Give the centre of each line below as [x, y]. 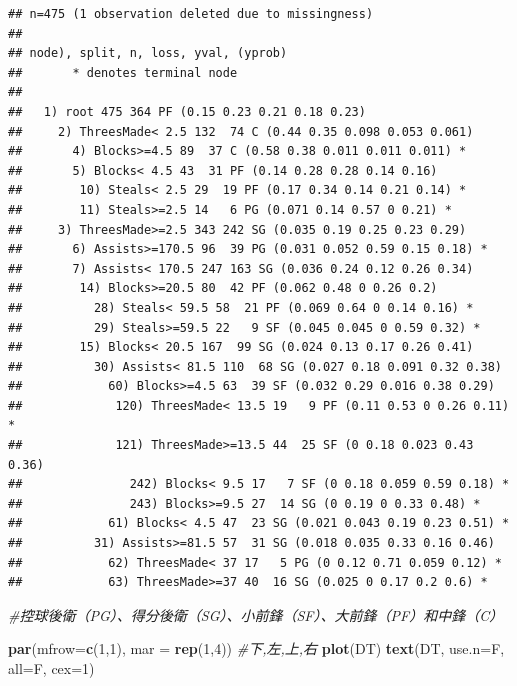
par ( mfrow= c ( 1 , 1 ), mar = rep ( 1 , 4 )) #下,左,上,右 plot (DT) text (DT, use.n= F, [256, 648]
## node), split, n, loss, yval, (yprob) [148, 53]
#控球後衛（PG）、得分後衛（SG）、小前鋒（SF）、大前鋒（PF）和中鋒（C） [256, 614]
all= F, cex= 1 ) [51, 668]
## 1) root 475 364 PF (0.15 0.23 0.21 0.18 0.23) [187, 111]
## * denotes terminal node [123, 72]
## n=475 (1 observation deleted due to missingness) [191, 14]
